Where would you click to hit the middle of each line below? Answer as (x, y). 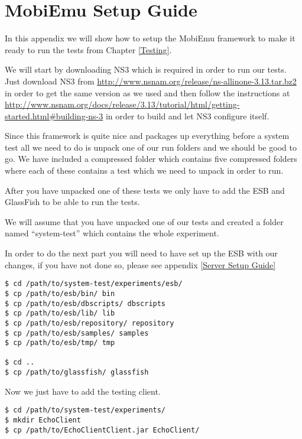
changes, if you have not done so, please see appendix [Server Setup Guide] (140, 264)
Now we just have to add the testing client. (83, 391)
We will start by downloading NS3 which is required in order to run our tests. (146, 69)
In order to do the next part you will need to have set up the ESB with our (141, 253)
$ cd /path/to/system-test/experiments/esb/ (94, 284)
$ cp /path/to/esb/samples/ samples (77, 333)
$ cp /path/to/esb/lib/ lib (60, 313)
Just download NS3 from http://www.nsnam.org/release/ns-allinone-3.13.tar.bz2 (151, 81)
